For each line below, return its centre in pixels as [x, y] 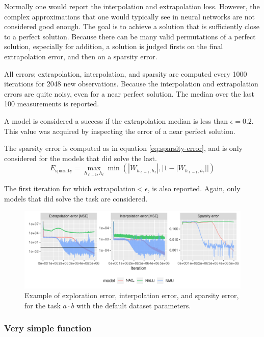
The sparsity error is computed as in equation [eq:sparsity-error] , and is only [123, 148]
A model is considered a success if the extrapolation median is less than [116, 120]
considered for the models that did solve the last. [81, 158]
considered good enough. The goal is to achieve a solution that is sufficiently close [132, 26]
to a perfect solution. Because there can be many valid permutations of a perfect [130, 36]
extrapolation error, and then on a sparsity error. [81, 56]
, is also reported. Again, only [194, 188]
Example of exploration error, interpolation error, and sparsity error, [132, 295]
